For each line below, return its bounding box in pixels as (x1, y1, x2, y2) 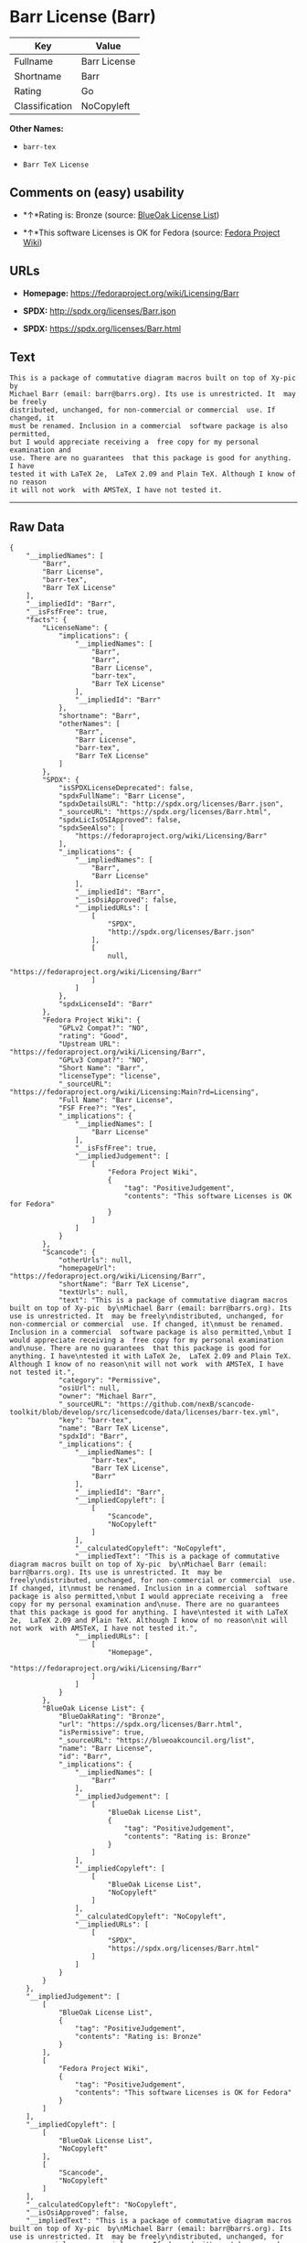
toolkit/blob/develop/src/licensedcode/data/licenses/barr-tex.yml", (9, 1408, 281, 1417)
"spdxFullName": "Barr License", (58, 791, 185, 801)
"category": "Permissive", (58, 1376, 162, 1385)
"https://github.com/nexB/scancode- (115, 1400, 256, 1410)
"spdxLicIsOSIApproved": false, (58, 816, 182, 825)
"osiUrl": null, (58, 1384, 121, 1393)
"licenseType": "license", (58, 1072, 162, 1081)
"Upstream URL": (58, 1040, 121, 1049)
